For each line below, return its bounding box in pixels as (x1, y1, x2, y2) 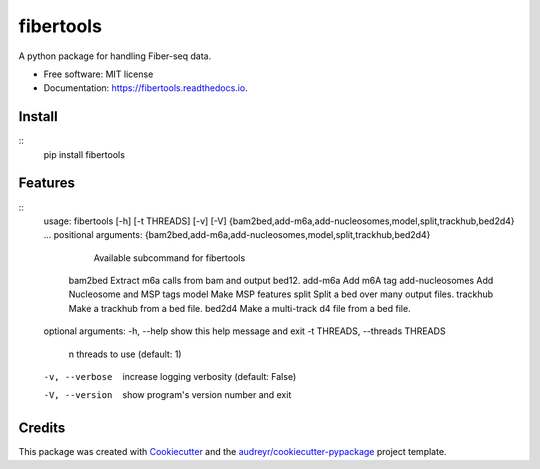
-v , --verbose (43, 371, 113, 383)
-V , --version (43, 390, 113, 401)
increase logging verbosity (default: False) (122, 371, 297, 383)
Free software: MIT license (43, 68, 154, 80)
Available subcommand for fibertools (93, 251, 246, 264)
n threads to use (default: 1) (68, 348, 182, 360)
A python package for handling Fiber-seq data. (18, 50, 212, 62)
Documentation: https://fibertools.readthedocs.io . (43, 82, 249, 94)
